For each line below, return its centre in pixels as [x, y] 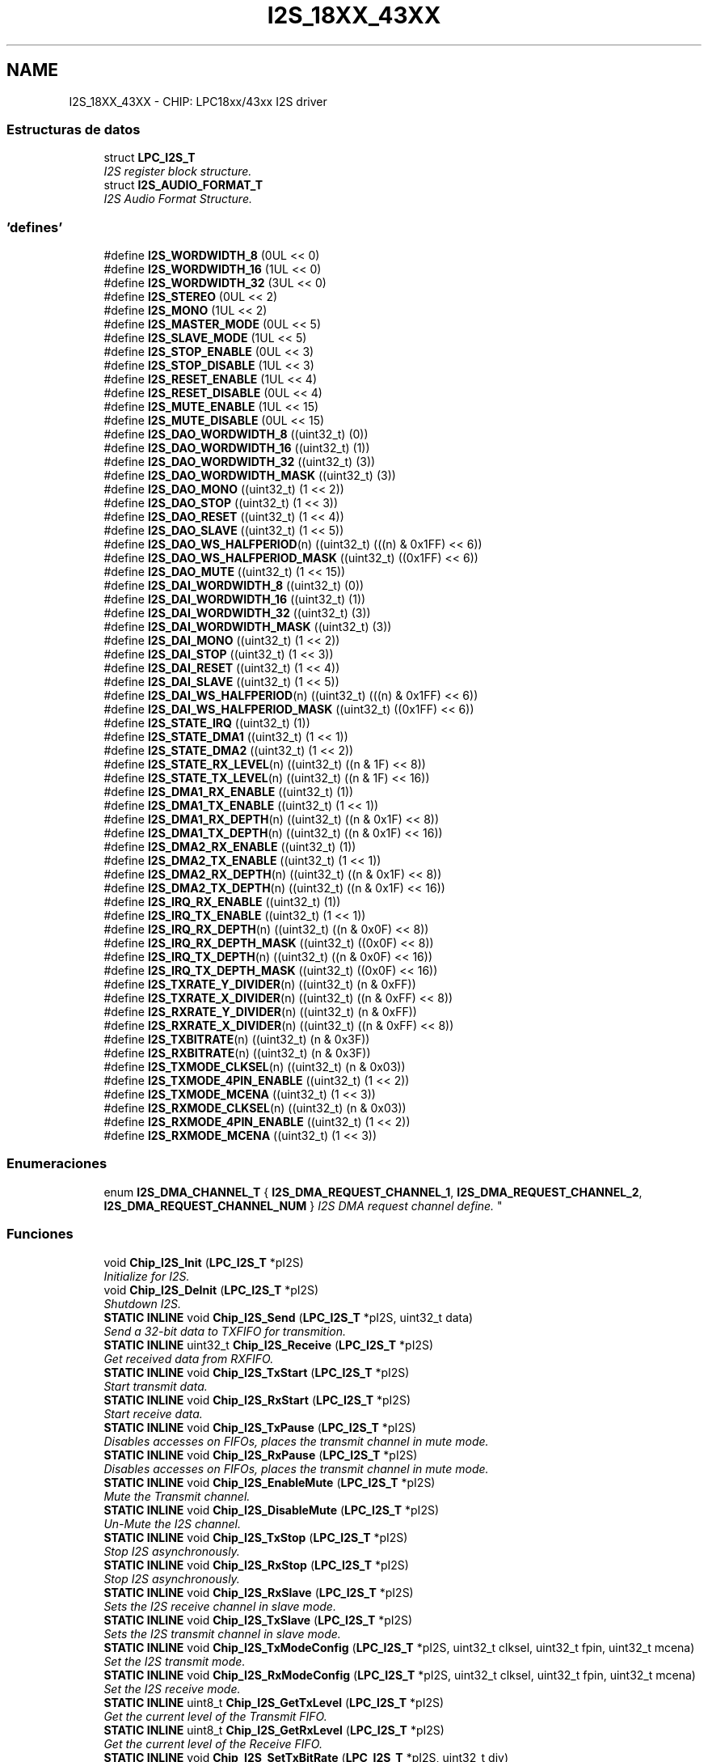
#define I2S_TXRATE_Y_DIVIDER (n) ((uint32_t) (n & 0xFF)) [260, 985]
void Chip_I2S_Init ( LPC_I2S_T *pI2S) [204, 1262]
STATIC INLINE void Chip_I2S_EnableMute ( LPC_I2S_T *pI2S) [270, 1482]
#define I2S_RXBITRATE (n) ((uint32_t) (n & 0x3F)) [237, 1053]
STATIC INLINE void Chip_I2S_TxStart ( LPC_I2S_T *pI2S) [257, 1372]
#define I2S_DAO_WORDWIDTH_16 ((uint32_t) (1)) [237, 448]
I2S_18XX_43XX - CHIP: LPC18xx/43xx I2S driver [198, 101]
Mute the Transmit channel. [177, 1496]
